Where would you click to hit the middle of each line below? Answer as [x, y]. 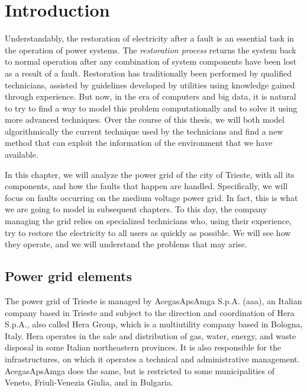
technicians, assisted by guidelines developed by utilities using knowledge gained [150, 85]
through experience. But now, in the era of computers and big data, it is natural [151, 96]
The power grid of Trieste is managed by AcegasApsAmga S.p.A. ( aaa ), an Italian [153, 301]
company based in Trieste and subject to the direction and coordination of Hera [150, 312]
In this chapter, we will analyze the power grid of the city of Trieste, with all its [150, 174]
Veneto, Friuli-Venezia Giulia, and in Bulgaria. [89, 382]
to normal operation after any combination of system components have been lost [151, 61]
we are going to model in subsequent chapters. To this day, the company [136, 209]
